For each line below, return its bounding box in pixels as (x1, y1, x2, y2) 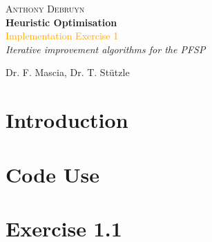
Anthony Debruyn (6, 1, 85, 15)
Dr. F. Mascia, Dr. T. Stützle (6, 65, 130, 80)
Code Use (6, 160, 99, 188)
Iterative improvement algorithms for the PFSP (6, 41, 206, 56)
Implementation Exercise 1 (6, 28, 119, 43)
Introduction (6, 106, 128, 134)
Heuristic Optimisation (6, 15, 117, 29)
